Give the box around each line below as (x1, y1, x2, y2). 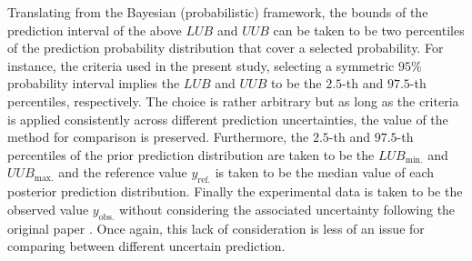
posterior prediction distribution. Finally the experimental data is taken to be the (7, 182, 463, 201)
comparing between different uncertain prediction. (7, 236, 286, 256)
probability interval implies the (7, 74, 180, 93)
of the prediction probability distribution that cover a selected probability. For (7, 38, 444, 57)
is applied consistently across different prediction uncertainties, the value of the (7, 109, 448, 128)
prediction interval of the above (7, 20, 182, 39)
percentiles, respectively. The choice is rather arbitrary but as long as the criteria (7, 91, 459, 110)
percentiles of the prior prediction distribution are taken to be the (7, 145, 375, 164)
